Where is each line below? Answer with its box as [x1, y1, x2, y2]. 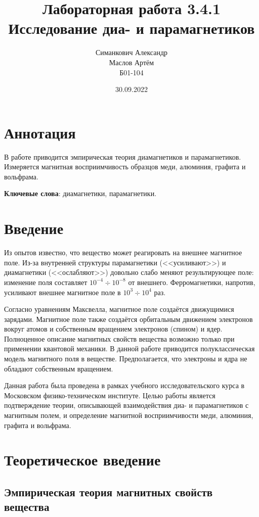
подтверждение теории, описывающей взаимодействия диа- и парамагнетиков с [4, 400, 249, 410]
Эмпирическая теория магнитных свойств [4, 484, 213, 499]
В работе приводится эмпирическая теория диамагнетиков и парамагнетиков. [4, 151, 241, 162]
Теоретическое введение [4, 449, 161, 470]
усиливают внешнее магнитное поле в [4, 287, 121, 297]
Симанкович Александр [95, 47, 168, 58]
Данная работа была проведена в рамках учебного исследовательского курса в [4, 380, 245, 391]
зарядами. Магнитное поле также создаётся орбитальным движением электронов [4, 313, 253, 324]
